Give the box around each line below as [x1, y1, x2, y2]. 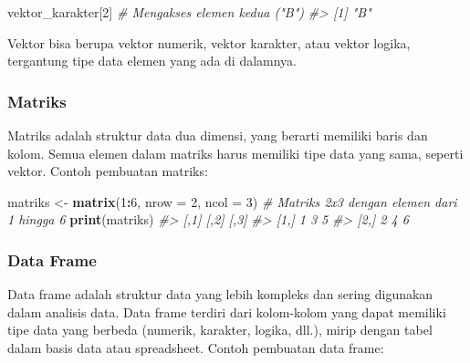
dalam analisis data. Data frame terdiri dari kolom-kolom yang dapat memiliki [7, 302, 446, 321]
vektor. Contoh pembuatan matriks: [7, 161, 208, 181]
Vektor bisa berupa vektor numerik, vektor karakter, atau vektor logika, [7, 33, 411, 52]
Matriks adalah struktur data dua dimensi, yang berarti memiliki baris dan [7, 126, 428, 144]
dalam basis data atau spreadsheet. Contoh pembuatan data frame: [7, 337, 384, 357]
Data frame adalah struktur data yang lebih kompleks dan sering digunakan [7, 285, 433, 304]
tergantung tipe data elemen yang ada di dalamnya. [7, 51, 298, 70]
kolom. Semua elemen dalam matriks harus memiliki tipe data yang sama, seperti [7, 143, 464, 162]
